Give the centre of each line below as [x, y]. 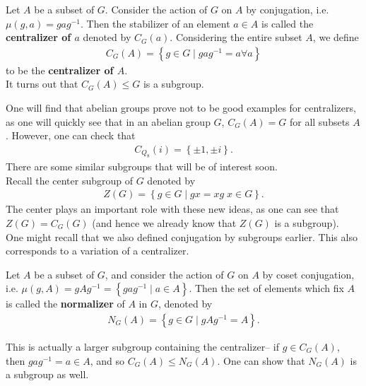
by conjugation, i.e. [288, 9]
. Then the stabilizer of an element [155, 23]
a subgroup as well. [47, 374]
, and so [107, 360]
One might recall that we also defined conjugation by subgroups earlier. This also [182, 236]
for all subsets [319, 121]
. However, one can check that [71, 135]
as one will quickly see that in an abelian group [108, 121]
